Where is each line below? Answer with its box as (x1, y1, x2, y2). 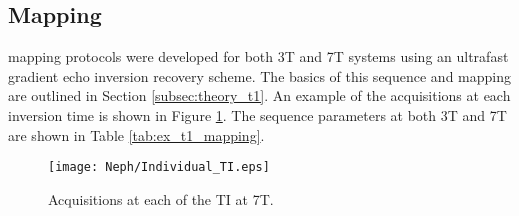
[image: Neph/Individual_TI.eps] (48, 160, 270, 175)
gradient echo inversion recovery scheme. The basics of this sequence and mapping (8, 65, 512, 86)
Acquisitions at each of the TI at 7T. (48, 188, 274, 209)
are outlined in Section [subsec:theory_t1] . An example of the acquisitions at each (8, 85, 511, 106)
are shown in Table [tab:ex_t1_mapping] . (8, 124, 265, 145)
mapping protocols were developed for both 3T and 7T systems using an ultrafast (8, 46, 509, 67)
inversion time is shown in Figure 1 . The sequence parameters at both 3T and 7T (8, 104, 507, 125)
